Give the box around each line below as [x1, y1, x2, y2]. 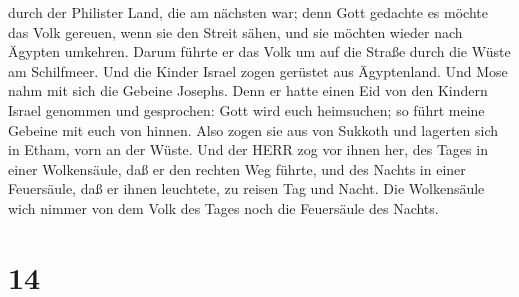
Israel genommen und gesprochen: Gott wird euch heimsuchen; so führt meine [8, 99, 485, 120]
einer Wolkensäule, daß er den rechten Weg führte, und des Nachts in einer [8, 158, 466, 179]
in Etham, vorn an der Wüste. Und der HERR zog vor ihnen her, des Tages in [8, 139, 488, 160]
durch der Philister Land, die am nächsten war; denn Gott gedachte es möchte [8, 2, 488, 22]
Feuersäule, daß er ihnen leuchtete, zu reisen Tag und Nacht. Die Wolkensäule [8, 178, 485, 199]
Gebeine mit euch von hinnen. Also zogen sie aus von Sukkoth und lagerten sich [8, 119, 499, 140]
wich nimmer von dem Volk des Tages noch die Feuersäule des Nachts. [8, 197, 439, 218]
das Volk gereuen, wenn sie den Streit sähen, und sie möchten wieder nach [8, 21, 463, 42]
